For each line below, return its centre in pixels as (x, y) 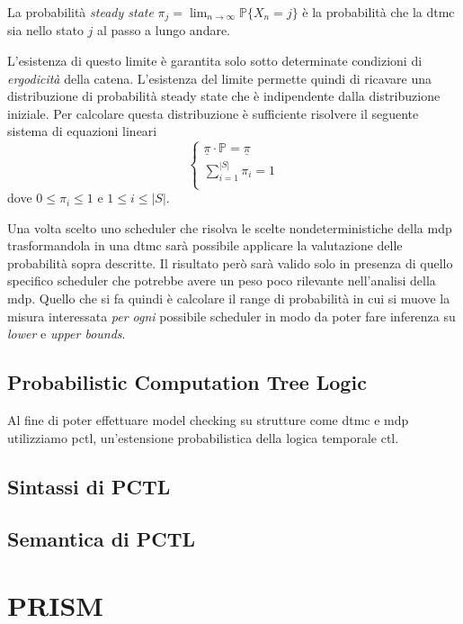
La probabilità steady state (80, 12)
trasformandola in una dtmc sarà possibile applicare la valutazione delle (205, 245)
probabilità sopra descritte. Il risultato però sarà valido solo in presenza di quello (230, 262)
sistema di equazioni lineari (82, 131)
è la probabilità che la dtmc (378, 12)
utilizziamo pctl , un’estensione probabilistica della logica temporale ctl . (203, 437)
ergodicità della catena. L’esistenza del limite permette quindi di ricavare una (219, 78)
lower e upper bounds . (67, 334)
